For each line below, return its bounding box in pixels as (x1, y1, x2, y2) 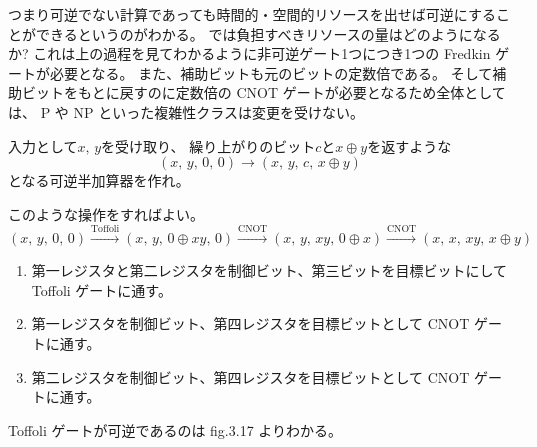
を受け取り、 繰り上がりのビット (101, 135, 316, 156)
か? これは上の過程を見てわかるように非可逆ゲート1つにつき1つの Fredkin (8, 43, 491, 64)
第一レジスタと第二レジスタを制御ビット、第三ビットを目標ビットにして (31, 260, 508, 281)
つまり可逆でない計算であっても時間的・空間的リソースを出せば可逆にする (8, 4, 496, 24)
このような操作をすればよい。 (8, 203, 204, 224)
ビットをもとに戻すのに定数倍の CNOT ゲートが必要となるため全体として (21, 82, 506, 103)
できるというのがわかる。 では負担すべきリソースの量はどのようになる (35, 23, 501, 44)
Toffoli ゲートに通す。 (31, 279, 172, 300)
